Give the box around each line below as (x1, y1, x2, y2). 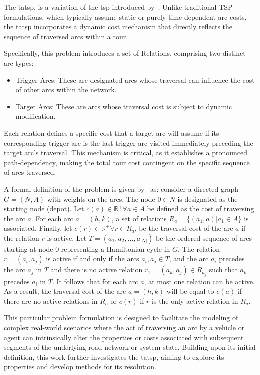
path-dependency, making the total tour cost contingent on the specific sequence (4, 157, 250, 167)
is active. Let (47, 232, 87, 243)
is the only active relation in (152, 295, 238, 306)
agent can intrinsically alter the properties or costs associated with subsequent (4, 332, 244, 342)
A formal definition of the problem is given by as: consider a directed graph (4, 183, 239, 194)
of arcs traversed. (4, 167, 56, 177)
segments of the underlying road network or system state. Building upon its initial (4, 342, 256, 352)
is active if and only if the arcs (46, 253, 139, 264)
